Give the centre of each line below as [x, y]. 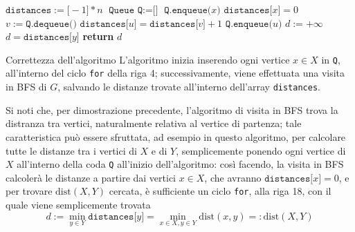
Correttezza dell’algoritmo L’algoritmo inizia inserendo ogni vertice [148, 59]
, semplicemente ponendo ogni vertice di [261, 150]
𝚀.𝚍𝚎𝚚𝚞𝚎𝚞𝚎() [51, 24]
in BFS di [26, 87]
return [98, 36]
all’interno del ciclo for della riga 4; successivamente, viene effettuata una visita [175, 73]
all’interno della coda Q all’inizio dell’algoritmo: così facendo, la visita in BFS [180, 164]
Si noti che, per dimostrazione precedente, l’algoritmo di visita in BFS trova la [172, 109]
